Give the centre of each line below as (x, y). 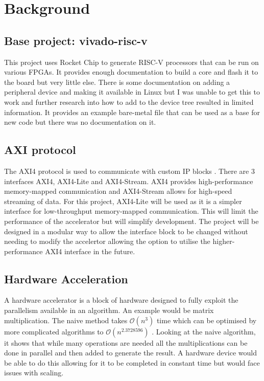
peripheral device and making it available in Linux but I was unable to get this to (132, 92)
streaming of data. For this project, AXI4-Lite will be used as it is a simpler (123, 201)
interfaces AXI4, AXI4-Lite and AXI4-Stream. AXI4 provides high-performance (129, 181)
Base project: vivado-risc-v (76, 40)
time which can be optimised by (207, 320)
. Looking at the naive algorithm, (204, 331)
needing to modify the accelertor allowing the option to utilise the (107, 241)
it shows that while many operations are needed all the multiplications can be (126, 342)
